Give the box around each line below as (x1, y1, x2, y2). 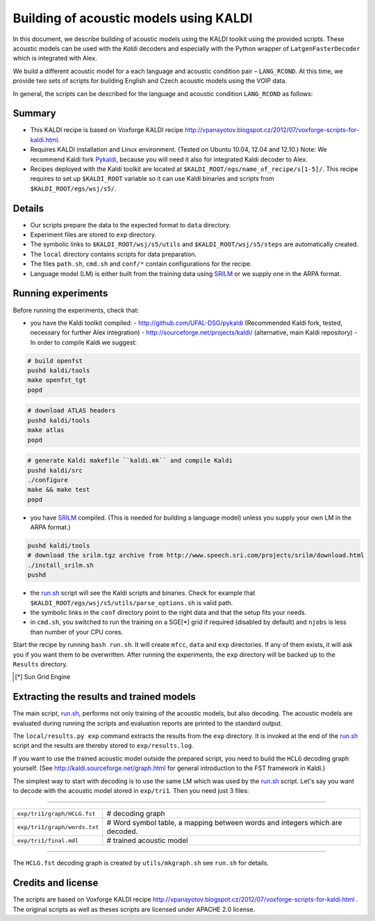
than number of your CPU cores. (30, 627, 124, 636)
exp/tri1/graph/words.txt (17, 823, 99, 831)
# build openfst (27, 357, 83, 365)
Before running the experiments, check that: (12, 306, 139, 314)
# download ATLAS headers (27, 407, 116, 415)
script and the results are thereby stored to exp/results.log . (12, 742, 194, 750)
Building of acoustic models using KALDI (12, 10, 253, 26)
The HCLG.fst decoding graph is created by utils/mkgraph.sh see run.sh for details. (12, 859, 269, 867)
